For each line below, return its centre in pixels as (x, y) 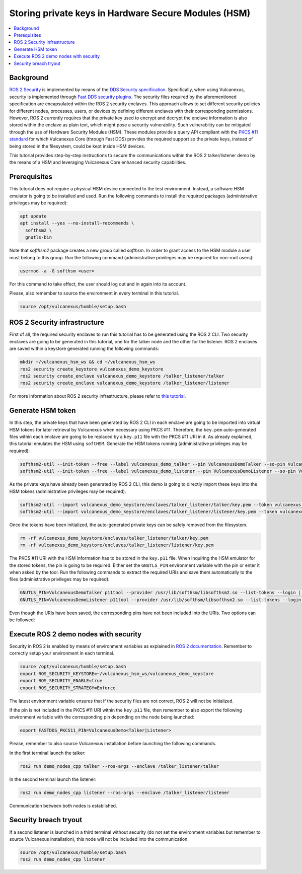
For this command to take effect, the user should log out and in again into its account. (98, 284)
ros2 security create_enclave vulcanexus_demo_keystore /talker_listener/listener (125, 383)
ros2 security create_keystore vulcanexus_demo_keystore (92, 369)
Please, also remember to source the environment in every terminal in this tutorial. (94, 293)
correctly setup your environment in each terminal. (62, 653)
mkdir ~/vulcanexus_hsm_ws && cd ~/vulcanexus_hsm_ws (88, 362)
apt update (33, 216)
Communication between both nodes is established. (63, 806)
